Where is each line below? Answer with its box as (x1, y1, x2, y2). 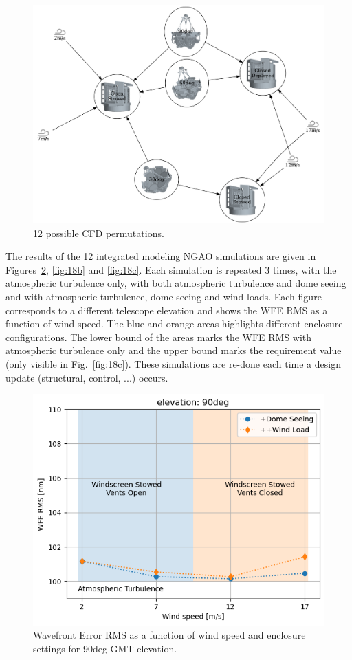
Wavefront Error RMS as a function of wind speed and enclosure (33, 628, 306, 642)
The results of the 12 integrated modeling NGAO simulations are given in (5, 249, 316, 263)
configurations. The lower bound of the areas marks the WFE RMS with (5, 329, 312, 344)
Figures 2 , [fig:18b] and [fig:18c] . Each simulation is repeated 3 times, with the (5, 262, 337, 276)
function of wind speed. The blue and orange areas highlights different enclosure (5, 316, 343, 331)
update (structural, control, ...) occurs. (5, 370, 168, 384)
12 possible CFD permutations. (33, 225, 164, 240)
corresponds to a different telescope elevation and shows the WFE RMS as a (5, 302, 328, 317)
